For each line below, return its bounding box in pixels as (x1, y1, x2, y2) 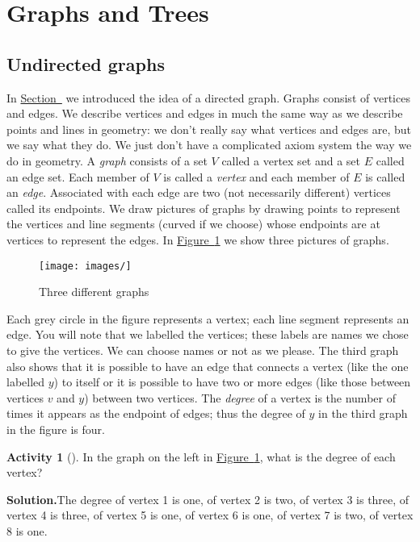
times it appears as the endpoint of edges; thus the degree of (6, 405, 305, 422)
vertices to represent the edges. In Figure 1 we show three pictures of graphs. (6, 231, 389, 248)
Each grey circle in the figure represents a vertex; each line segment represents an (6, 310, 409, 327)
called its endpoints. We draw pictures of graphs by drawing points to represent (6, 199, 401, 216)
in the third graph (318, 405, 408, 422)
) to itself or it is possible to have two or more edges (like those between (53, 373, 411, 390)
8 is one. (6, 522, 48, 539)
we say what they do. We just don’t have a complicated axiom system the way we (6, 136, 412, 153)
